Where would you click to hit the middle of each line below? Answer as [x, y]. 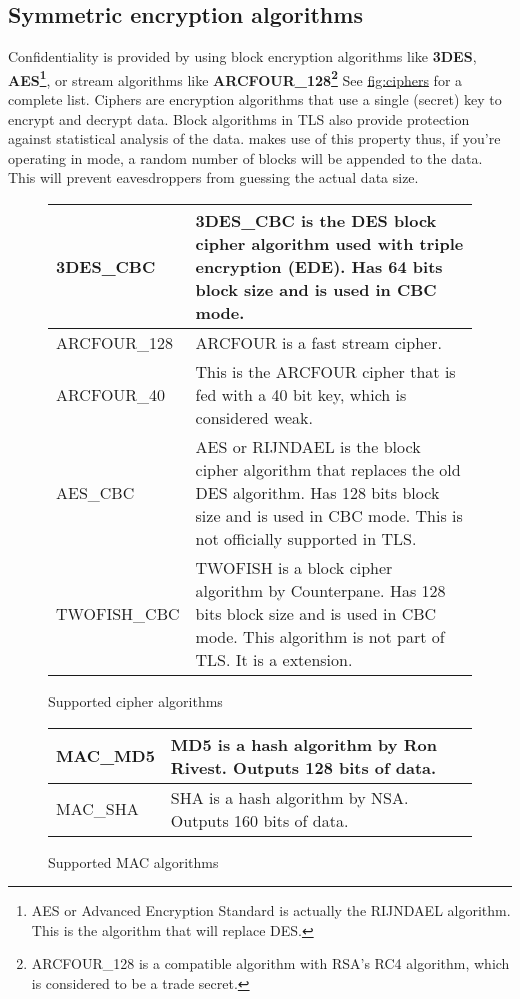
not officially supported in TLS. [306, 539]
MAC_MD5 [105, 756]
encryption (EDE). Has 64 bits [319, 267]
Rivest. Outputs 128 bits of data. [303, 767]
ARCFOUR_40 [111, 395]
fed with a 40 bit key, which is [301, 395]
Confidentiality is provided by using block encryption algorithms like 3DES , [242, 56]
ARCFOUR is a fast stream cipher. [318, 343]
